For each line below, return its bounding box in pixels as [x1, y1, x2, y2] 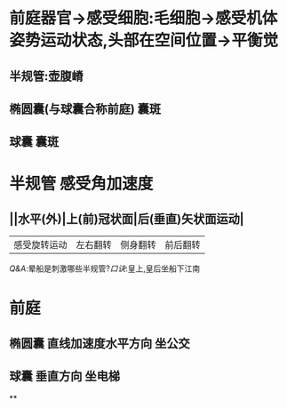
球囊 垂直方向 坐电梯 [9, 369, 120, 384]
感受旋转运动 [13, 239, 68, 252]
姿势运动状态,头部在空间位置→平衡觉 [9, 30, 279, 51]
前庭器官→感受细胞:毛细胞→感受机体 [9, 8, 278, 28]
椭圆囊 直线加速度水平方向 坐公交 [9, 335, 190, 351]
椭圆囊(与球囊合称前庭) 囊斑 [9, 101, 162, 116]
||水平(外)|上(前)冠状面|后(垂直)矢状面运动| [9, 211, 244, 227]
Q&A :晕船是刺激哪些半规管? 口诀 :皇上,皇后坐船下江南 [9, 263, 201, 274]
